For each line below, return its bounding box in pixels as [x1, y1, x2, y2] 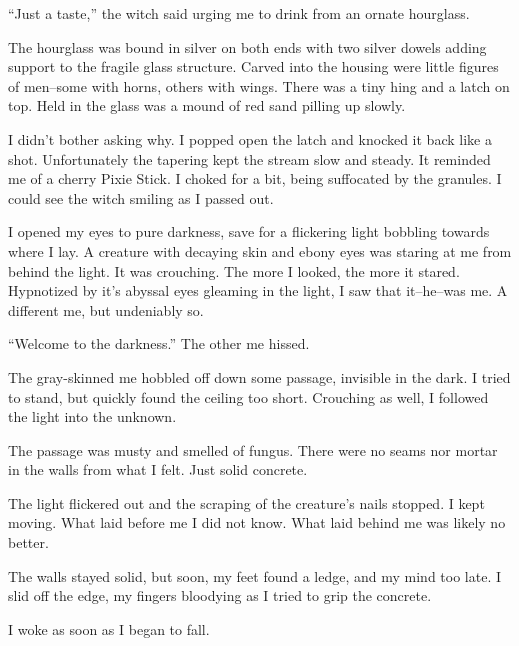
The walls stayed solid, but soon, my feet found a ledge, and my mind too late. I [8, 565, 502, 586]
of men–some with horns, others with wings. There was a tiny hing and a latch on [8, 75, 510, 96]
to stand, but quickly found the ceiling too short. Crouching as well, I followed [8, 386, 489, 407]
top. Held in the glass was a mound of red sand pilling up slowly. [8, 95, 406, 116]
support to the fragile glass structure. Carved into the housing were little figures [8, 56, 499, 77]
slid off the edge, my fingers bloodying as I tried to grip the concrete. [8, 585, 432, 606]
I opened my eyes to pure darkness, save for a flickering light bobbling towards [8, 221, 490, 242]
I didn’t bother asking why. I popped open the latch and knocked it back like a [8, 128, 492, 149]
